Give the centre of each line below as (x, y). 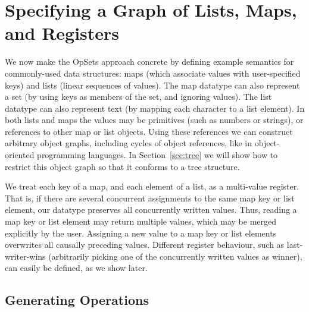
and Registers (62, 33)
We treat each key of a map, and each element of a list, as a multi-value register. (152, 186)
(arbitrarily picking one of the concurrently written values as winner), (175, 256)
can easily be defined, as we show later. (76, 268)
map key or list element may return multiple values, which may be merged (141, 221)
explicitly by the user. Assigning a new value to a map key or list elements (141, 233)
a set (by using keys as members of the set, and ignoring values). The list (138, 97)
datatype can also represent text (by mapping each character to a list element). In (155, 108)
